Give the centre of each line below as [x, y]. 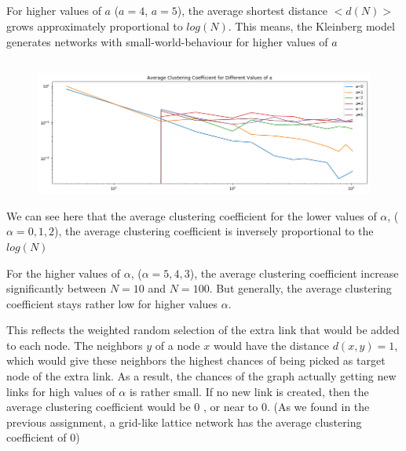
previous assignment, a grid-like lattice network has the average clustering [184, 422]
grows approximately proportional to [95, 25]
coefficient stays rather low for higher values [112, 303]
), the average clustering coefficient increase [294, 273]
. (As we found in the [318, 407]
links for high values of [61, 391]
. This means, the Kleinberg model [311, 25]
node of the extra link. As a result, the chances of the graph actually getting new [201, 376]
